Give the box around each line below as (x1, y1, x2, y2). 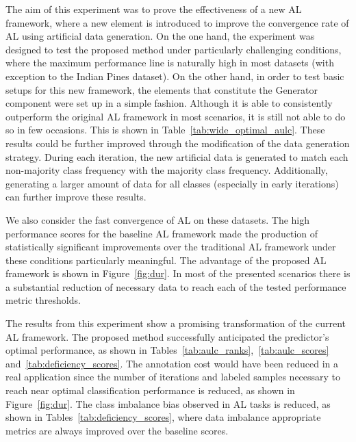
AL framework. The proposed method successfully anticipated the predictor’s (5, 329, 329, 343)
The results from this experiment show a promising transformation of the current (5, 316, 346, 330)
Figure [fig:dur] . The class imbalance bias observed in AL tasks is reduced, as (5, 396, 331, 411)
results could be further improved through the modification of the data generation (5, 135, 350, 150)
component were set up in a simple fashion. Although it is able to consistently (5, 96, 333, 110)
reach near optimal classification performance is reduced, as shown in (5, 383, 295, 398)
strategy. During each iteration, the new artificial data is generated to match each (5, 149, 348, 164)
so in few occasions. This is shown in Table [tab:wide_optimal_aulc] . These (5, 122, 325, 137)
